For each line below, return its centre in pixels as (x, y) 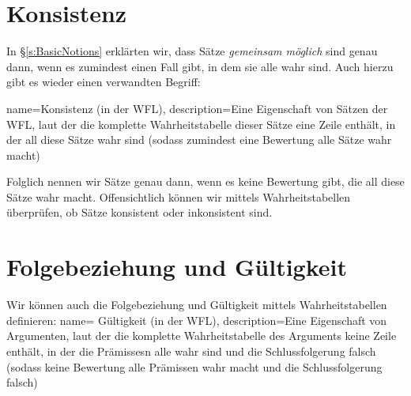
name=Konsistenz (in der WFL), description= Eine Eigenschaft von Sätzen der (197, 108)
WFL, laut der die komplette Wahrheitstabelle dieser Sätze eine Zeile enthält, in (201, 124)
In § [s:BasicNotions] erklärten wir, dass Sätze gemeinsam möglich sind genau (192, 51)
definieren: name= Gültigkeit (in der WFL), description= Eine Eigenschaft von (197, 320)
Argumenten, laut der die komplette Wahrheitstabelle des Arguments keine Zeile (202, 336)
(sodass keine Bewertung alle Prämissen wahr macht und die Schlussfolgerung (194, 366)
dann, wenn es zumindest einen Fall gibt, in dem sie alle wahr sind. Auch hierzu (200, 66)
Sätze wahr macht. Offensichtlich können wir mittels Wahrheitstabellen (179, 196)
